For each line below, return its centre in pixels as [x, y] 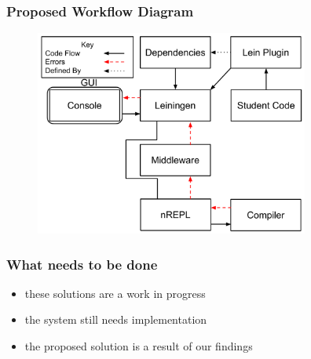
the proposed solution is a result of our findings [139, 346]
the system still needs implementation [116, 319]
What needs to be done [82, 264]
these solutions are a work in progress [115, 293]
